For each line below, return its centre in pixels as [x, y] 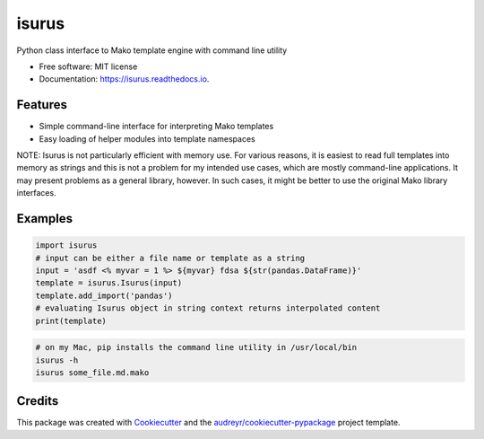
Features [42, 105]
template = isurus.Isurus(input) [109, 283]
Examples [45, 219]
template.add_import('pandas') [104, 295]
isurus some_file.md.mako [92, 372]
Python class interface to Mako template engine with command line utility [152, 50]
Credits [38, 401]
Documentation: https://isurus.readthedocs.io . [124, 79]
